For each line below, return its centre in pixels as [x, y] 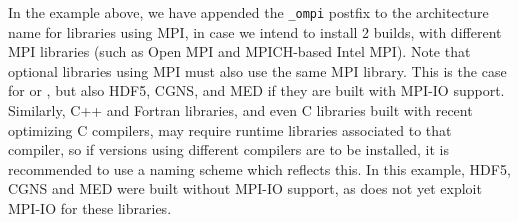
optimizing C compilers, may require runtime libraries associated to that [230, 129]
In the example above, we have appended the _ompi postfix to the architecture [248, 12]
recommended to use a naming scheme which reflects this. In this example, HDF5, [259, 168]
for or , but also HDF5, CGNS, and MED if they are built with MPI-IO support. [256, 90]
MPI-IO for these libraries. [90, 208]
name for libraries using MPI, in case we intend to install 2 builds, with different [255, 31]
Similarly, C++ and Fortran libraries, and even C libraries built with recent [240, 110]
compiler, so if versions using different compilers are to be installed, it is [228, 149]
